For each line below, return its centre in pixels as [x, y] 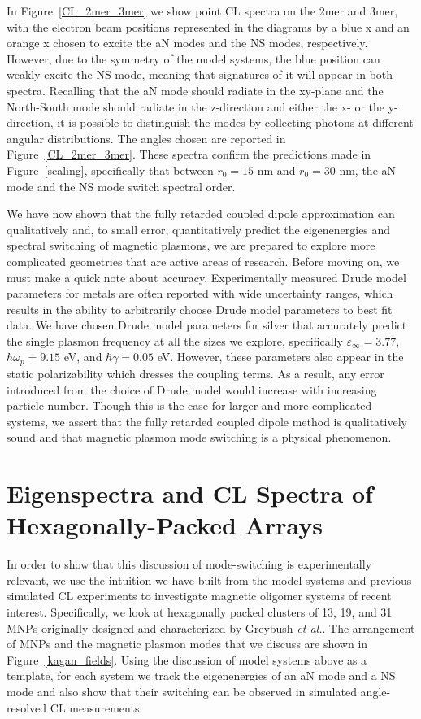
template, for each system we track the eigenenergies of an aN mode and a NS [201, 675]
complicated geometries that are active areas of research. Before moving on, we [203, 261]
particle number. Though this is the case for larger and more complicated [189, 405]
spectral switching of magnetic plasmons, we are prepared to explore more [191, 245]
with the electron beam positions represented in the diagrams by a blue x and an [208, 26]
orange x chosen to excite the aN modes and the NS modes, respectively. [187, 43]
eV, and [83, 357]
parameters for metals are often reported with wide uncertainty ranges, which [200, 293]
